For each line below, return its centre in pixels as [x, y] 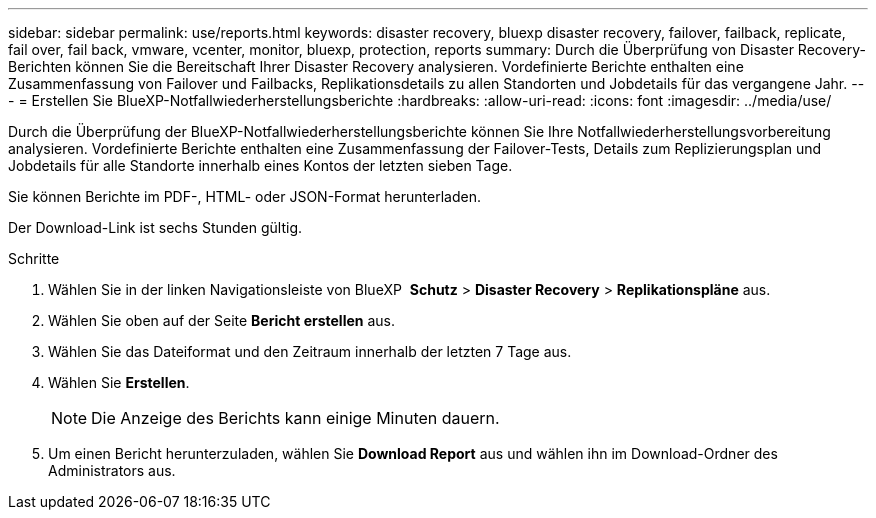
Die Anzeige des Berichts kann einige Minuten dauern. [295, 418]
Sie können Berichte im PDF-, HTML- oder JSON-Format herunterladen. [244, 196]
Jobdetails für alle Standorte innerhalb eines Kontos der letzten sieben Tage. [260, 165]
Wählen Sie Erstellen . [119, 382]
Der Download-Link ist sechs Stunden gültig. [155, 227]
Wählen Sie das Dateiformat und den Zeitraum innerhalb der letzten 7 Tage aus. [310, 351]
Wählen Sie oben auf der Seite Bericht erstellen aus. [221, 320]
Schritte [34, 258]
